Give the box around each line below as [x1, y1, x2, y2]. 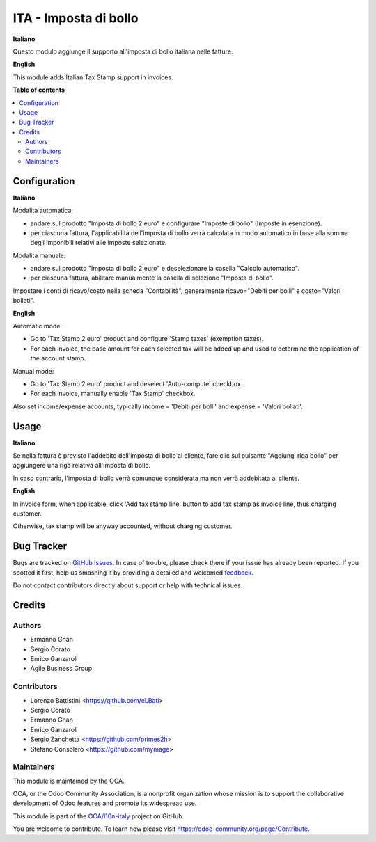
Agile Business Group [30, 665, 93, 673]
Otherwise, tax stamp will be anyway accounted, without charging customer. [13, 522, 233, 530]
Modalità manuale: [13, 251, 66, 260]
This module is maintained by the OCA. [13, 777, 125, 785]
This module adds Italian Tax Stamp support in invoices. [13, 73, 173, 81]
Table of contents [13, 86, 65, 94]
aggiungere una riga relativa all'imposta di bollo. [13, 461, 151, 470]
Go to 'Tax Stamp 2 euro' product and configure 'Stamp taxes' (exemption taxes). [30, 335, 264, 343]
